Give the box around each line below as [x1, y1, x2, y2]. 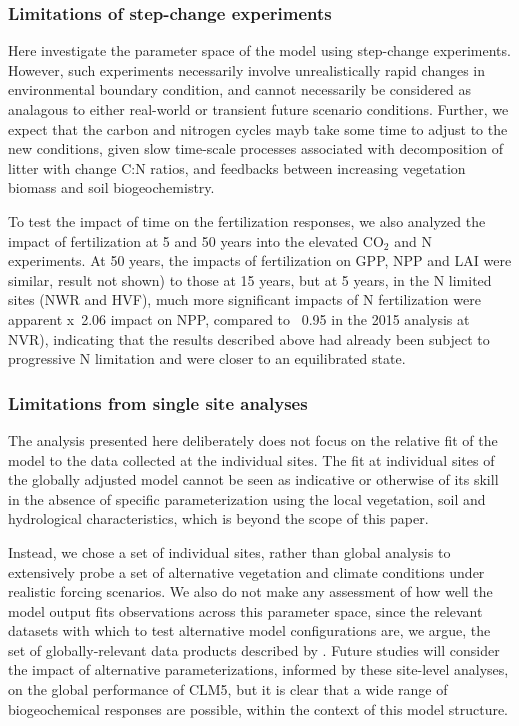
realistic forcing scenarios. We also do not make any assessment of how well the [8, 581, 493, 602]
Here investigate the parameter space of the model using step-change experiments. [8, 40, 511, 61]
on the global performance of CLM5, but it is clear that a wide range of [8, 679, 448, 700]
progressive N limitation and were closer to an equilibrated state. [8, 348, 406, 369]
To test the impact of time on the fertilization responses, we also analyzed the [8, 210, 486, 231]
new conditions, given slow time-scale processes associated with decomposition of [8, 138, 503, 159]
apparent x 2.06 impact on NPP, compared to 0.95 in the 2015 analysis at [8, 308, 470, 329]
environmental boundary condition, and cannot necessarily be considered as [8, 79, 471, 100]
